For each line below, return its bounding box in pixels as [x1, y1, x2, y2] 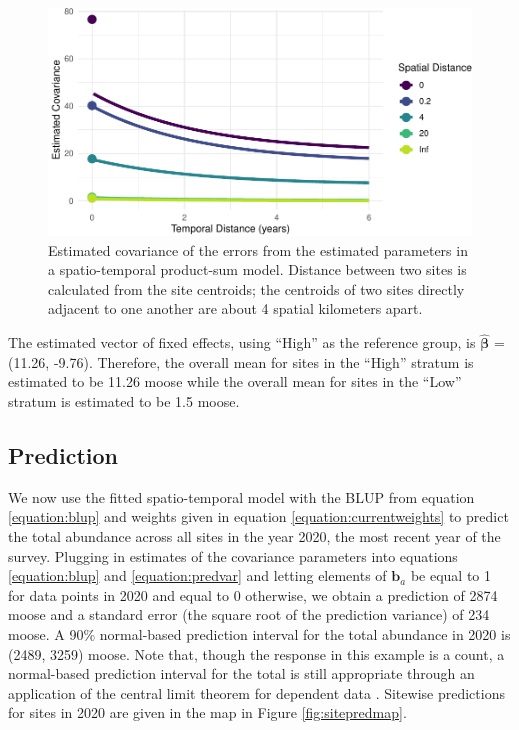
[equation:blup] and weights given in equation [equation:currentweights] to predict [8, 506, 509, 527]
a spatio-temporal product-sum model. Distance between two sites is [48, 259, 467, 280]
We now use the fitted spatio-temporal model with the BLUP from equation [8, 486, 475, 507]
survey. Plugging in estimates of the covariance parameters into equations [8, 545, 458, 566]
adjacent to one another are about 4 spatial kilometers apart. [48, 298, 423, 319]
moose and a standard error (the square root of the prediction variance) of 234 [8, 604, 490, 625]
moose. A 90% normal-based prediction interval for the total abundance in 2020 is [8, 623, 511, 644]
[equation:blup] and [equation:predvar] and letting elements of [8, 565, 387, 586]
